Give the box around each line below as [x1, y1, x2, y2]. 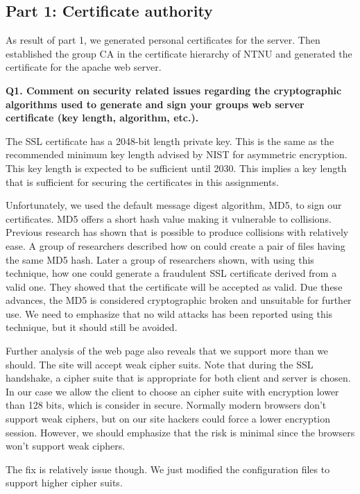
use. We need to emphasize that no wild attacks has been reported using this [6, 306, 333, 321]
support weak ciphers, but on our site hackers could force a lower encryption [6, 411, 331, 426]
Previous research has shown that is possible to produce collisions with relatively [6, 225, 349, 239]
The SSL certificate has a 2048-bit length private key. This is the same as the [6, 133, 334, 148]
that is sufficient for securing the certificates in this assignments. [6, 174, 279, 189]
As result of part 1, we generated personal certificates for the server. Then [6, 33, 320, 47]
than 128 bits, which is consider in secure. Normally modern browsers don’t [6, 398, 327, 412]
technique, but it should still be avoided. [6, 320, 178, 334]
